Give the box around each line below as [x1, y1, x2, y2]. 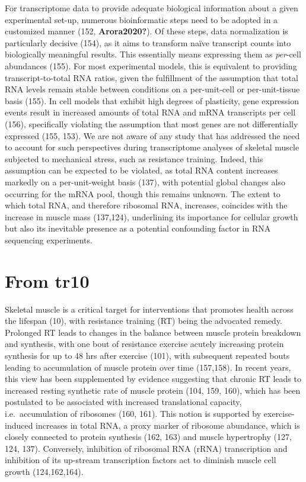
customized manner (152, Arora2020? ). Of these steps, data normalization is [5, 25, 288, 37]
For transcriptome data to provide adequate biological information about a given [5, 2, 298, 14]
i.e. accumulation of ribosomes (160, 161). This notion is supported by [5, 407, 262, 419]
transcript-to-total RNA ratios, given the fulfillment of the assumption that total [5, 71, 298, 83]
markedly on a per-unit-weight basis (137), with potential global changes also [5, 175, 285, 188]
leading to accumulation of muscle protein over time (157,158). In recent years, [5, 361, 291, 373]
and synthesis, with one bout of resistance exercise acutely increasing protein [5, 338, 284, 350]
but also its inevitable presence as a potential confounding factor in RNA [5, 222, 271, 234]
